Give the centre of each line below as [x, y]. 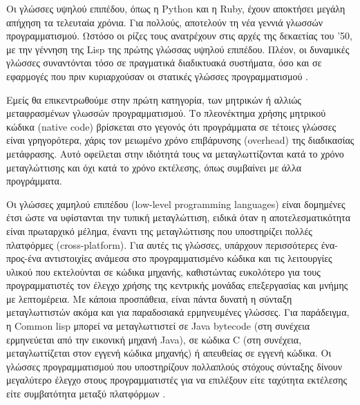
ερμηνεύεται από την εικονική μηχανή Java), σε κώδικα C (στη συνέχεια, [154, 339]
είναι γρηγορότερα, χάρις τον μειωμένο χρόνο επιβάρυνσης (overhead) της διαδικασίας [180, 140]
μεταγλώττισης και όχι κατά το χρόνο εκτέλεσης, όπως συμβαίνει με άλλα [154, 167]
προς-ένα [24, 258]
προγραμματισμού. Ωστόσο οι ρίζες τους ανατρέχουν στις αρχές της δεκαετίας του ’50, [179, 36]
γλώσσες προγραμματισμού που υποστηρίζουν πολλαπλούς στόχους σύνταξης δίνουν [174, 366]
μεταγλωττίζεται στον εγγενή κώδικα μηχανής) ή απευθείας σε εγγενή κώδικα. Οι [169, 353]
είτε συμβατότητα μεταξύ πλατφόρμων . [86, 394]
